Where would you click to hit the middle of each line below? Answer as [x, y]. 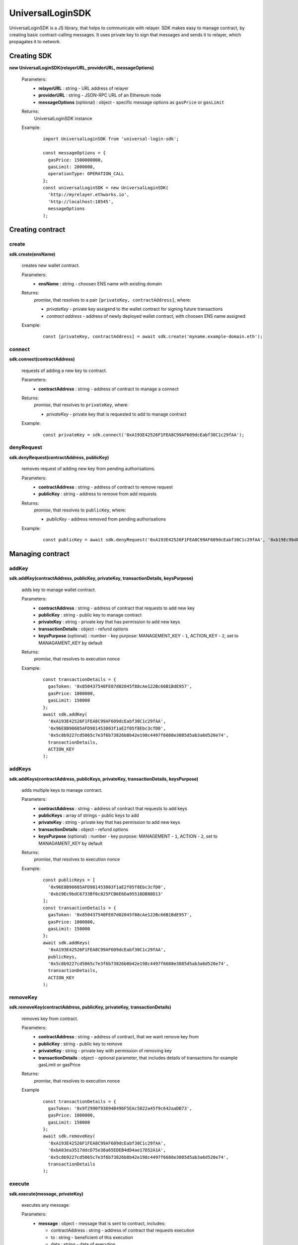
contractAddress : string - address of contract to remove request [106, 487]
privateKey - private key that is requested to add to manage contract [116, 414]
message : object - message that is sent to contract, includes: [102, 1223]
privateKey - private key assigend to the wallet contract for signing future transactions [135, 309]
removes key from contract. [50, 1018]
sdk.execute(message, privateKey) [46, 1194]
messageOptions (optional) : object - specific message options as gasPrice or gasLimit [131, 102]
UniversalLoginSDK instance [63, 118]
